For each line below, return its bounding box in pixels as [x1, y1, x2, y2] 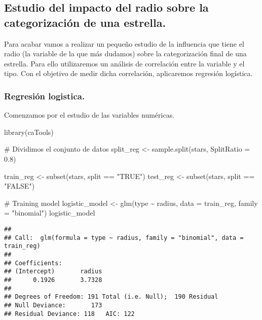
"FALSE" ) [4, 181, 35, 191]
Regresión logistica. [4, 89, 85, 102]
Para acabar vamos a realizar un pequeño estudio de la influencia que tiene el [4, 38, 244, 49]
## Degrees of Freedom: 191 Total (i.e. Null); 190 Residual [4, 293, 218, 301]
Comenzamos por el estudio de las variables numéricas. [4, 110, 175, 120]
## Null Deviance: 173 [4, 301, 102, 309]
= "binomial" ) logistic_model [4, 207, 95, 218]
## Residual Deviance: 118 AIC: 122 [4, 310, 135, 317]
